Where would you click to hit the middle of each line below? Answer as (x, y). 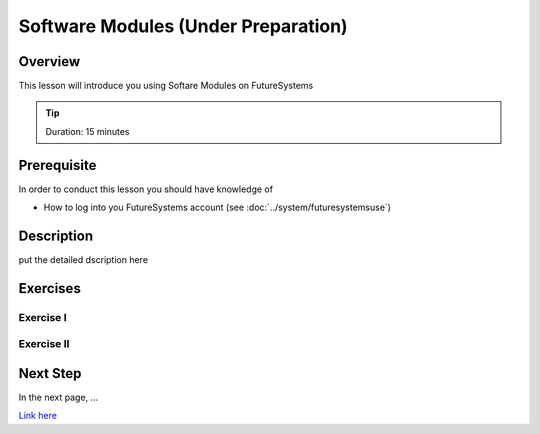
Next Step (50, 373)
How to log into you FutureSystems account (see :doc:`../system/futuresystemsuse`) (217, 207)
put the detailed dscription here (83, 260)
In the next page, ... (58, 397)
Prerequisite (57, 165)
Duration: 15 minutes (87, 131)
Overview (49, 61)
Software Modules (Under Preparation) (183, 26)
